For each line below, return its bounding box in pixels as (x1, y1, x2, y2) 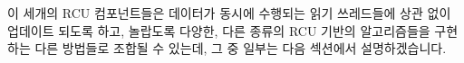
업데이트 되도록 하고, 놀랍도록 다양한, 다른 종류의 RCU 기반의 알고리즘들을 (7, 21, 430, 40)
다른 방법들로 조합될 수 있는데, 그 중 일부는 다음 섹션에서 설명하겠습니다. (34, 39, 447, 58)
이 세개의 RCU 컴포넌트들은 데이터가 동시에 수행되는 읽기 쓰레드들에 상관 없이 (7, 4, 451, 22)
